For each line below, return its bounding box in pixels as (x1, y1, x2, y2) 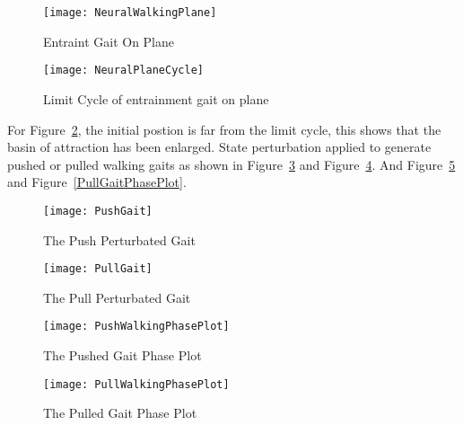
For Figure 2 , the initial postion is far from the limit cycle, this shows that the (7, 120, 441, 138)
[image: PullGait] (43, 262, 153, 276)
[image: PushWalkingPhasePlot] (43, 320, 230, 333)
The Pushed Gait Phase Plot (43, 346, 202, 365)
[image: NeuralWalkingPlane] (43, 6, 217, 19)
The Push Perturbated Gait (43, 230, 196, 249)
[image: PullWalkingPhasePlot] (43, 377, 230, 391)
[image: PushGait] (43, 204, 153, 217)
